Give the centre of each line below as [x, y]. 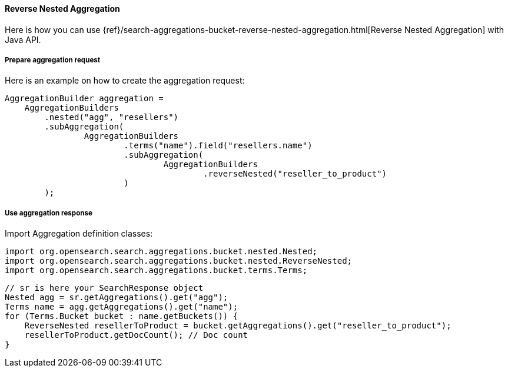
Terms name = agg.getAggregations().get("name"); [122, 307]
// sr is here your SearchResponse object [104, 288]
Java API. [23, 39]
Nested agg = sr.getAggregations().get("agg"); [117, 298]
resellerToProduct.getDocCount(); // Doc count [136, 335]
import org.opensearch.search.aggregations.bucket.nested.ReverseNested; [179, 261]
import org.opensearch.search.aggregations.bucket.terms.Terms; [156, 270]
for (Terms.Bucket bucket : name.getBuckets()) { [122, 316]
